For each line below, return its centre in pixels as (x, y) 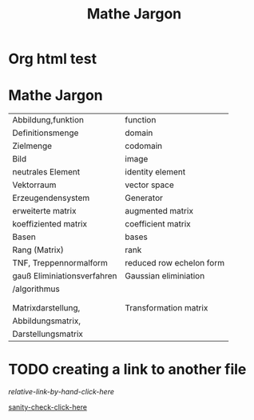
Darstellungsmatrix (48, 334)
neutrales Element (46, 172)
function (141, 120)
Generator (144, 198)
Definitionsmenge (46, 133)
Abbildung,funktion (48, 120)
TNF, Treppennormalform (60, 263)
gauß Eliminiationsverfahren (65, 276)
